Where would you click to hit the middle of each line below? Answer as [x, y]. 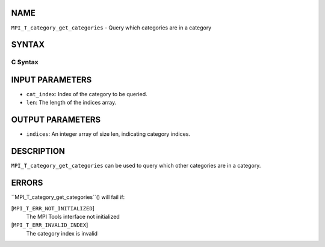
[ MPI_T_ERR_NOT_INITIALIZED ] [53, 208]
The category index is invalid [62, 233]
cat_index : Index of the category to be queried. [87, 94]
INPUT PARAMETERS [51, 80]
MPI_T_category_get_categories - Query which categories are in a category [111, 28]
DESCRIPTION [38, 151]
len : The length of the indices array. [71, 103]
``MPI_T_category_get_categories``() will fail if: [68, 197]
